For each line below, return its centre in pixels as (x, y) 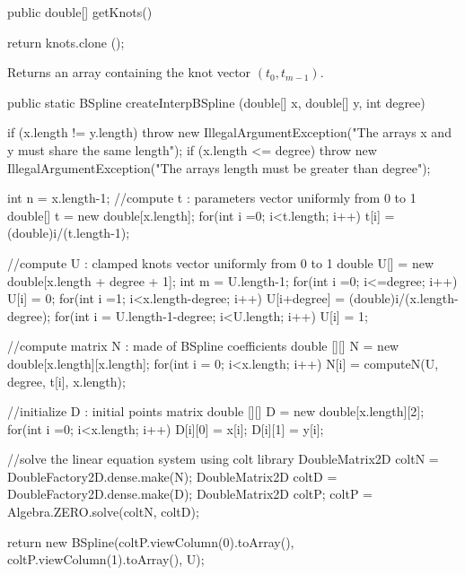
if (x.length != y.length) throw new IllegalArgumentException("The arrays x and (229, 132)
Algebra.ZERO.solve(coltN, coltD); (103, 512)
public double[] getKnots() (80, 12)
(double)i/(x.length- (404, 298)
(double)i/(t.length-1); (69, 233)
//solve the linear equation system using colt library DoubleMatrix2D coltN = (223, 459)
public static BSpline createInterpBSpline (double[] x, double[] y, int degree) (216, 102)
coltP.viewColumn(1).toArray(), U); (106, 559)
